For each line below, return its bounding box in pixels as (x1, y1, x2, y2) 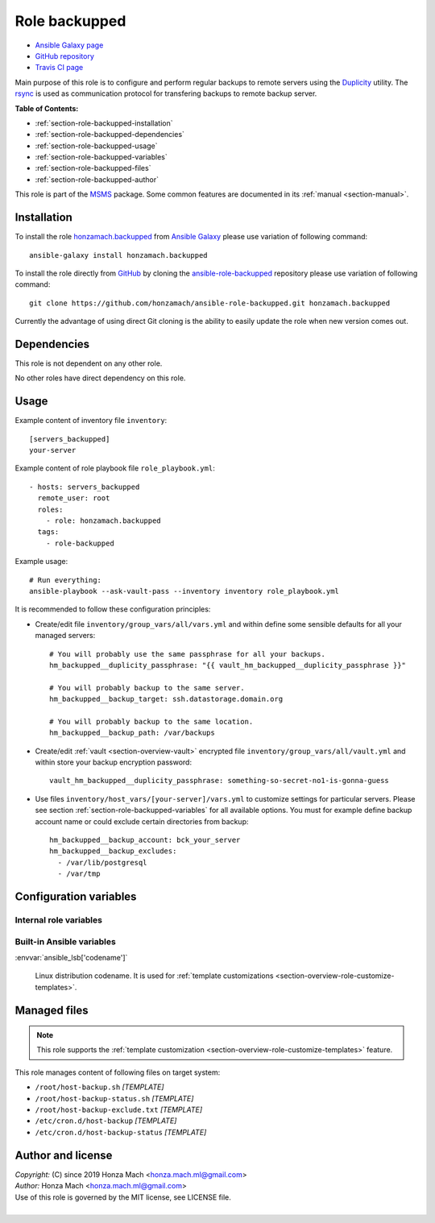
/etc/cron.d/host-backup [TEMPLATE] (35, 1116, 177, 1126)
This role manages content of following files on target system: (14, 1068, 221, 1077)
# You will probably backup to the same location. (49, 717, 254, 726)
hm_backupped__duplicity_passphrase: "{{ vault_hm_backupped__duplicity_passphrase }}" (49, 661, 407, 670)
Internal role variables (14, 914, 102, 926)
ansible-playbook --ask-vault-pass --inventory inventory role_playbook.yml (29, 587, 340, 595)
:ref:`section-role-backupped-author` (35, 174, 159, 184)
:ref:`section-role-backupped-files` (35, 164, 151, 173)
